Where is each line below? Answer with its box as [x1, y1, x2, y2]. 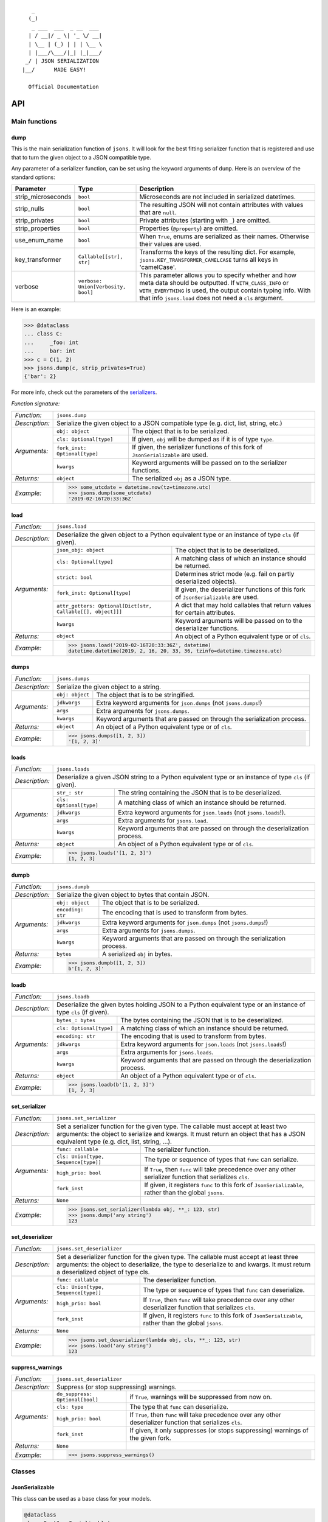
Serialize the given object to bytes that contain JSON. [56, 891, 210, 899]
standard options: [11, 174, 56, 181]
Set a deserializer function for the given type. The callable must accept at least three [56, 1252, 299, 1261]
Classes [11, 1467, 36, 1476]
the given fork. [129, 1434, 171, 1442]
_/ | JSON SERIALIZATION [25, 58, 100, 65]
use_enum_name [15, 236, 64, 245]
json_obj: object [56, 547, 104, 553]
